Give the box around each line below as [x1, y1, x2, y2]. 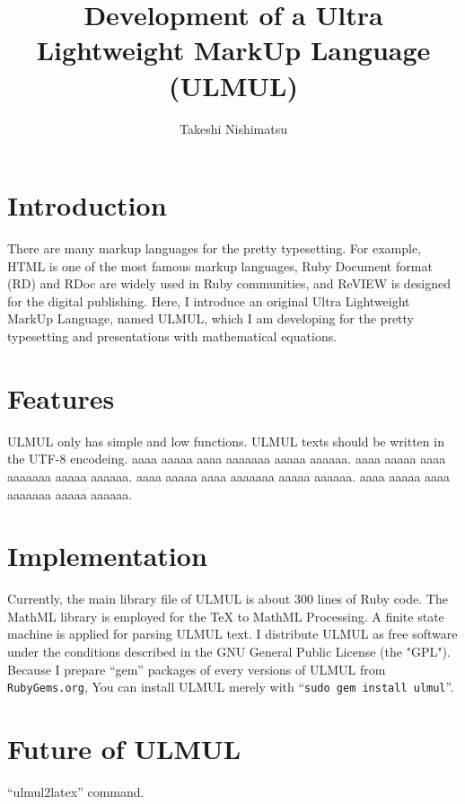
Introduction [7, 187, 167, 224]
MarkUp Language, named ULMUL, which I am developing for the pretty [7, 309, 414, 328]
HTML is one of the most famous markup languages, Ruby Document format [7, 256, 433, 275]
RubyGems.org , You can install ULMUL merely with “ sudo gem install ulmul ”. [7, 677, 454, 696]
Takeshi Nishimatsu [179, 119, 287, 137]
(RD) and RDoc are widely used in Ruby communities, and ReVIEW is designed [7, 274, 452, 293]
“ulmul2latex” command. [7, 782, 145, 800]
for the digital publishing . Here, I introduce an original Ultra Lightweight [7, 291, 410, 310]
